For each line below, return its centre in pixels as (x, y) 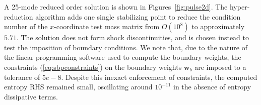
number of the (26, 26)
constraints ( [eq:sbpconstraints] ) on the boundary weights (93, 67)
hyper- (240, 7)
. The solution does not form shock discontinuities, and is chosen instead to (133, 37)
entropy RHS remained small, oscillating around (78, 87)
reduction (19, 16)
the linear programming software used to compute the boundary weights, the (123, 57)
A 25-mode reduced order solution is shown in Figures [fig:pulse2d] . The (116, 7)
